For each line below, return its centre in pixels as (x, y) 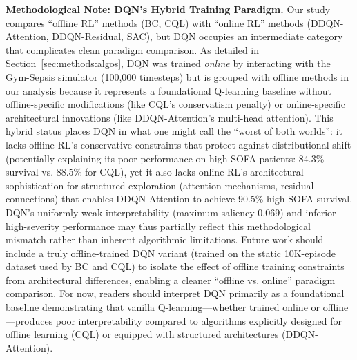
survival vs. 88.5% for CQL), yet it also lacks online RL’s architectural (155, 172)
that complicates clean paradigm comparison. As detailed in (133, 49)
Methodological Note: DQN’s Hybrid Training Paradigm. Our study (168, 9)
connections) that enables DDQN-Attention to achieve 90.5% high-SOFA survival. (179, 199)
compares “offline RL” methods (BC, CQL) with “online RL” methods (155, 22)
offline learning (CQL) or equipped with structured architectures (142, 334)
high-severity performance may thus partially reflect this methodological (158, 226)
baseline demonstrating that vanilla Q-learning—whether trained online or (163, 307)
